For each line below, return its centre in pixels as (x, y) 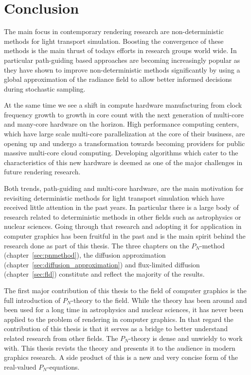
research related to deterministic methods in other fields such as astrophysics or (123, 216)
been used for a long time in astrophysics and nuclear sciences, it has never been (124, 309)
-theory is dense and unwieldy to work (186, 338)
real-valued (20, 366)
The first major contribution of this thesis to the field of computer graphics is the (125, 290)
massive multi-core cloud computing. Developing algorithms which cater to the (121, 153)
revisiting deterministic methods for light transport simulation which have (114, 197)
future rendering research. (42, 172)
